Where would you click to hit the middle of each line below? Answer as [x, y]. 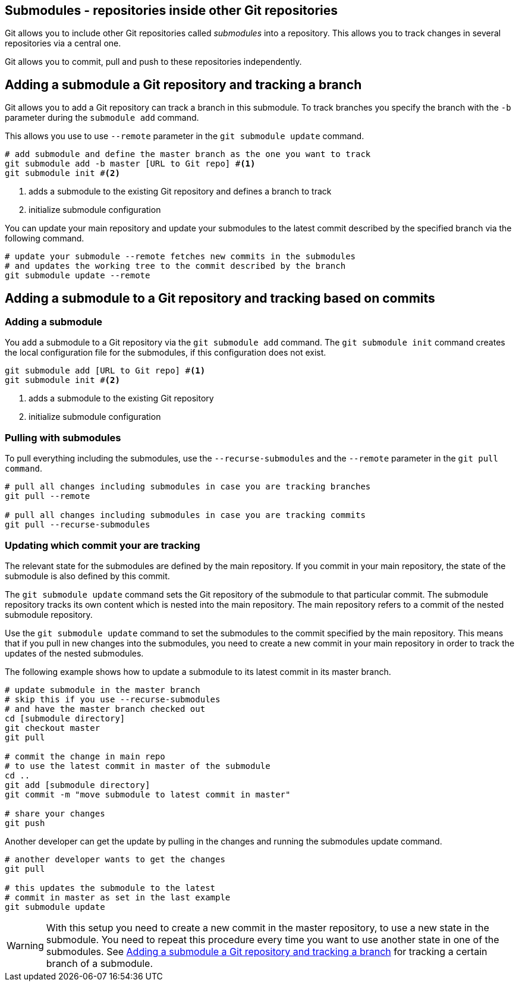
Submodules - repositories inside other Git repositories [172, 10]
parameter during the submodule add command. [102, 118]
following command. [45, 238]
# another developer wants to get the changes [115, 859]
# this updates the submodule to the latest [110, 888]
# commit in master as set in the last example [118, 897]
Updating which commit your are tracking [103, 545]
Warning [25, 945]
